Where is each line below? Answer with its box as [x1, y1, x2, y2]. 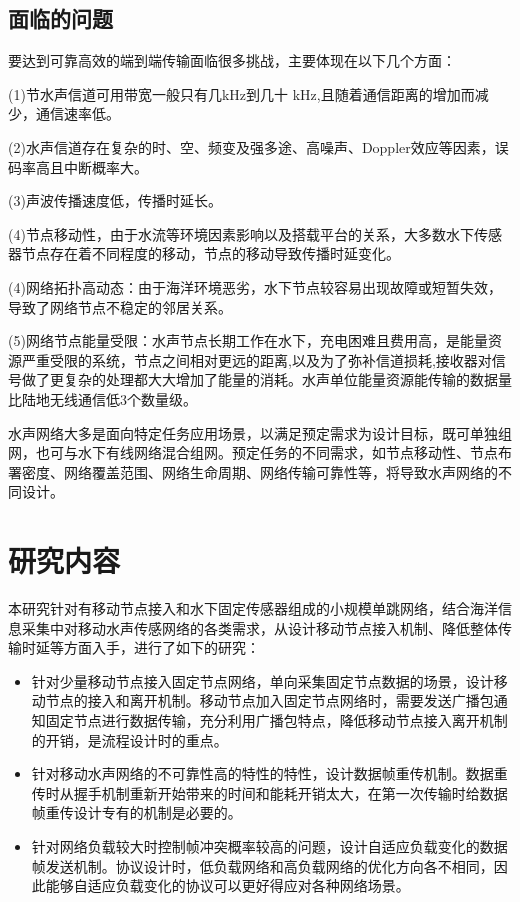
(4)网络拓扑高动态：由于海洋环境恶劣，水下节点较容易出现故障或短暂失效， [8, 276, 502, 297]
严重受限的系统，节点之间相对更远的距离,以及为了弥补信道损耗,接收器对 [21, 349, 492, 370]
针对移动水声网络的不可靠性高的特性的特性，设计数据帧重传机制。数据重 [31, 763, 508, 784]
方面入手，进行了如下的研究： [63, 637, 260, 658]
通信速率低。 [35, 103, 120, 124]
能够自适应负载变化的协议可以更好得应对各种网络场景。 [45, 875, 410, 896]
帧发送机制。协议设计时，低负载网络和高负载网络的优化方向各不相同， [31, 855, 494, 876]
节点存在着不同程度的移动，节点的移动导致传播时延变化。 [21, 243, 400, 264]
